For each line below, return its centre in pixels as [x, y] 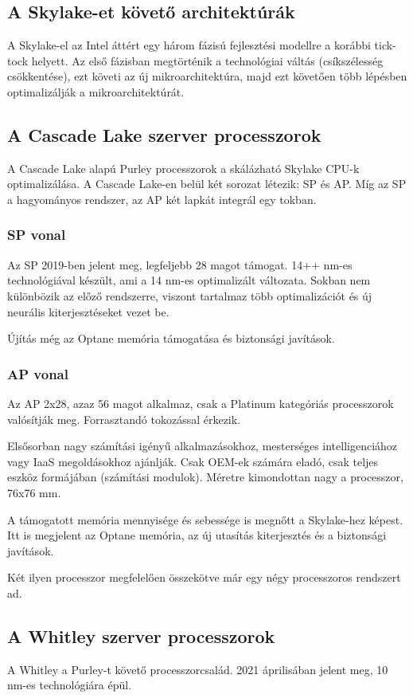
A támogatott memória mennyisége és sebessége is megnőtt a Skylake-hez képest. [205, 519]
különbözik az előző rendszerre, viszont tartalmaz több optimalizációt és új [190, 295]
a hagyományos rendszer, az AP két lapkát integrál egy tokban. [162, 199]
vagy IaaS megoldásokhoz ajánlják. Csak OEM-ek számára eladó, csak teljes [193, 461]
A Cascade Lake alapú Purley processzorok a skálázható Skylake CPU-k [183, 168]
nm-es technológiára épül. [70, 685]
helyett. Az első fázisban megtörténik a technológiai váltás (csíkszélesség [207, 60]
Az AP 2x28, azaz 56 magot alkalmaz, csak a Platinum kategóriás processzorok [201, 403]
